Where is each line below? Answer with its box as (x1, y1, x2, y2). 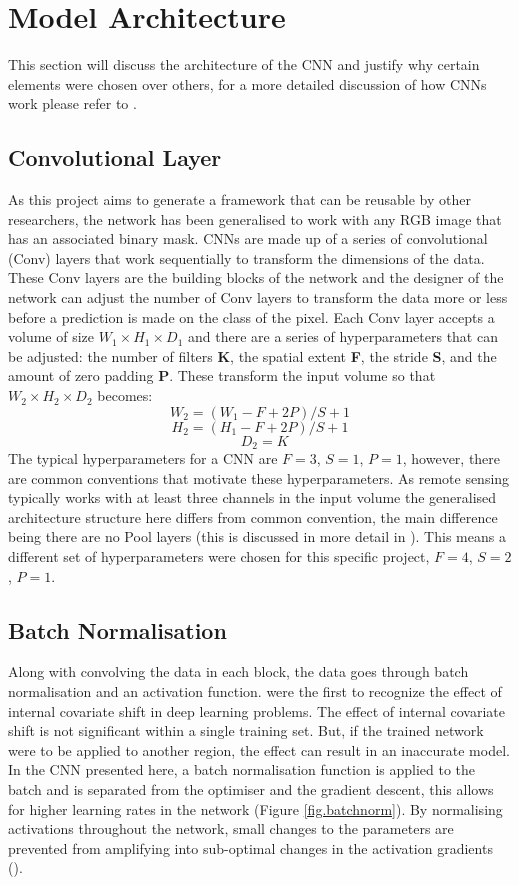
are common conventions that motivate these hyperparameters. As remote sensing (8, 467, 510, 488)
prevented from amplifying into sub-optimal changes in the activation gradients (8, 837, 493, 858)
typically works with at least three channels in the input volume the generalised (8, 487, 497, 508)
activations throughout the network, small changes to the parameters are (8, 818, 454, 839)
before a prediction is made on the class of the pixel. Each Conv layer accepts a (8, 306, 495, 327)
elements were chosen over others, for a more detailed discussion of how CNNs (8, 73, 487, 94)
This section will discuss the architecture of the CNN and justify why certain (8, 54, 480, 75)
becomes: (97, 385, 153, 406)
